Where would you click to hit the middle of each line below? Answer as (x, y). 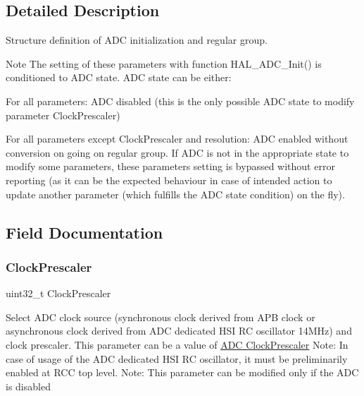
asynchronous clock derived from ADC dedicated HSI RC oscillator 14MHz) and (179, 331)
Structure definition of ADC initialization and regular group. (137, 40)
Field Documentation (84, 232)
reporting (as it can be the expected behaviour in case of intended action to (169, 180)
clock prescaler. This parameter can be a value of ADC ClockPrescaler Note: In (177, 344)
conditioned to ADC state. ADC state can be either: (119, 77)
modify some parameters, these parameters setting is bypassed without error (170, 166)
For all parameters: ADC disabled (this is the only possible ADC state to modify (180, 101)
